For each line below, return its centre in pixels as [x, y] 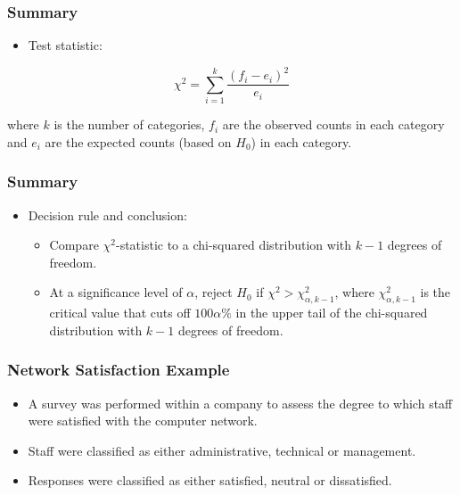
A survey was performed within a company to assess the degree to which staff [240, 403]
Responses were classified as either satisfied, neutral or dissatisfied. [210, 480]
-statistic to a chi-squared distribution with [234, 245]
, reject [214, 292]
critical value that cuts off [120, 313]
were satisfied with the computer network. [143, 421]
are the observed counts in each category [333, 124]
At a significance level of [116, 292]
